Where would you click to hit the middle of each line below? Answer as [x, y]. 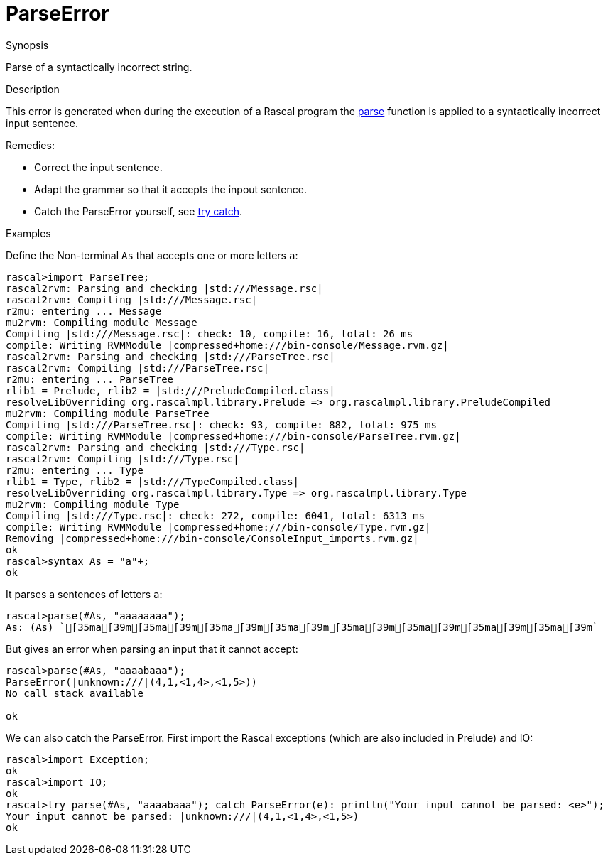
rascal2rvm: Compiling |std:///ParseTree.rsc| [137, 368]
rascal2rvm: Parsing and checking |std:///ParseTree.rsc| [170, 356]
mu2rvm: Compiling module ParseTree [108, 413]
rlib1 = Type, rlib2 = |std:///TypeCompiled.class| [153, 481]
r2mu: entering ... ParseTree [90, 379]
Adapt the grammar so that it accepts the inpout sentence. [170, 189]
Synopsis [27, 45]
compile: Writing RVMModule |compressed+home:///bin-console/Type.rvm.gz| [218, 527]
